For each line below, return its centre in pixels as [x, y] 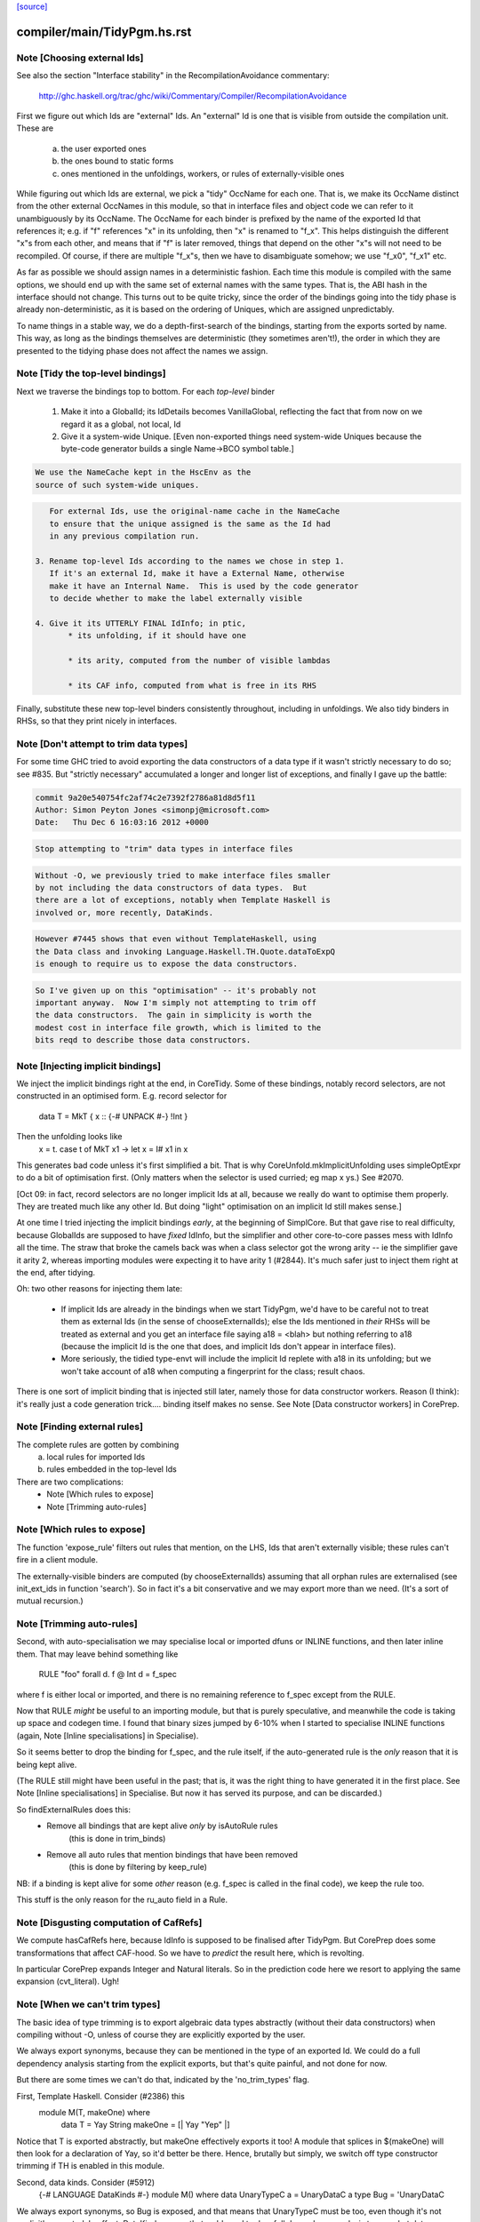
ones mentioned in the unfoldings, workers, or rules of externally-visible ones [203, 173]
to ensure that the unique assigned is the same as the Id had [190, 524]
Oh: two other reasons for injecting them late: [99, 1289]
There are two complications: [70, 1482]
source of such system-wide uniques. [117, 485]
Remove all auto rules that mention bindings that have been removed [172, 1854]
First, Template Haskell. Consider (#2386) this [101, 2096]
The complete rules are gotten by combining [98, 1444]
